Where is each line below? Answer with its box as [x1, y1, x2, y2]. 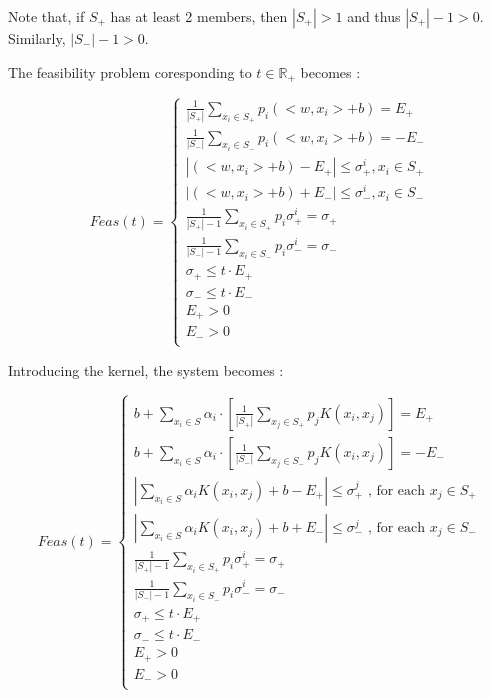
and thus [347, 6, 401, 26]
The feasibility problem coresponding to [8, 61, 252, 82]
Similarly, [8, 28, 66, 48]
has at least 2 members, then [110, 6, 288, 26]
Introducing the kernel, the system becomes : [8, 360, 284, 380]
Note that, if [8, 6, 85, 26]
